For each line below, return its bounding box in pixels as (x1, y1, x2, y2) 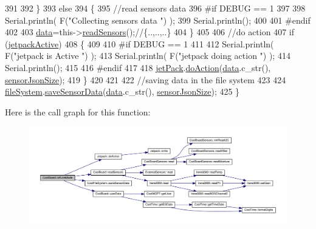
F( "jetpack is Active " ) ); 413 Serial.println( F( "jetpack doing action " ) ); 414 (5, 49, 290, 62)
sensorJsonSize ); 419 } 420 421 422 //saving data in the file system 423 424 (5, 73, 286, 86)
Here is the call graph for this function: (5, 105, 151, 118)
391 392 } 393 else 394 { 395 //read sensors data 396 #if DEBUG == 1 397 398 (5, 2, 306, 14)
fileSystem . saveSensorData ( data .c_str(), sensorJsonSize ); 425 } (5, 85, 240, 98)
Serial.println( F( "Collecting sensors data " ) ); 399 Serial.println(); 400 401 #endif (5, 13, 311, 26)
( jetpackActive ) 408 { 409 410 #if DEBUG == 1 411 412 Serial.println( (5, 37, 274, 50)
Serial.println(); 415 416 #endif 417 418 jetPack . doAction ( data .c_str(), (5, 61, 271, 73)
